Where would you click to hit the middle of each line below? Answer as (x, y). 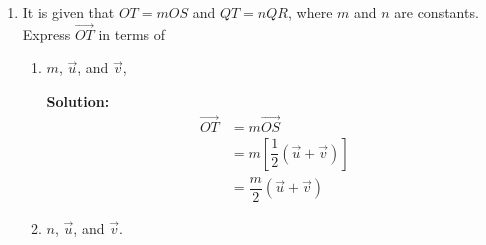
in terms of (132, 33)
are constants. (436, 12)
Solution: (78, 101)
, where (310, 12)
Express (46, 33)
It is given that (68, 12)
